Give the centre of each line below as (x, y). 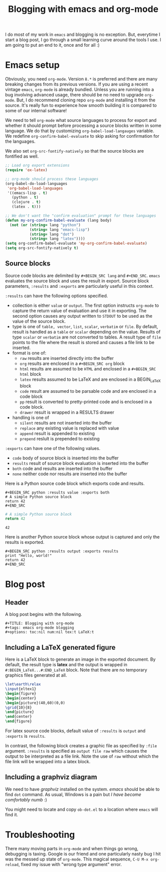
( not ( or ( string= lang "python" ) (45, 225)
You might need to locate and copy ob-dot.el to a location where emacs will (82, 809)
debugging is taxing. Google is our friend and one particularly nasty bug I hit (83, 854)
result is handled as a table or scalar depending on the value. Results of (86, 332)
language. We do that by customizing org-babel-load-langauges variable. (80, 131)
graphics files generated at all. (36, 675)
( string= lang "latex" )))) (57, 239)
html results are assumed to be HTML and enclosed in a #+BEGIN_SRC (88, 368)
